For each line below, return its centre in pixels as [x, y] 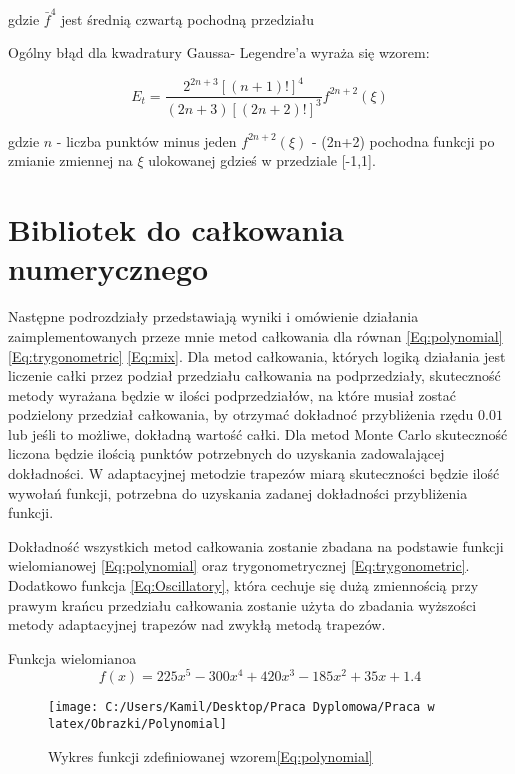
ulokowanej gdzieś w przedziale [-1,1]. [262, 160]
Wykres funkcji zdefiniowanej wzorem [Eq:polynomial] [210, 755]
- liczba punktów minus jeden [146, 140]
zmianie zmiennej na [70, 160]
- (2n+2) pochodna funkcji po [403, 140]
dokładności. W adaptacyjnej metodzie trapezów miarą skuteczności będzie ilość [254, 473]
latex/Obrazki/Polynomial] [137, 724]
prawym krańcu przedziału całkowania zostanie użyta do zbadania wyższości [242, 604]
